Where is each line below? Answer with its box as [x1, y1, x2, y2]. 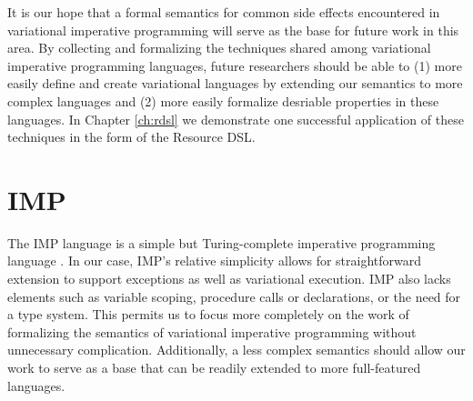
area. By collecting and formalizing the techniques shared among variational [7, 38, 431, 57]
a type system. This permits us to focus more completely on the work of [7, 305, 409, 324]
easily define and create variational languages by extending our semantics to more [7, 74, 463, 93]
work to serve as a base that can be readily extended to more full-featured [7, 358, 421, 377]
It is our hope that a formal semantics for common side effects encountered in [7, 3, 440, 21]
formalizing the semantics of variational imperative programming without [7, 322, 417, 341]
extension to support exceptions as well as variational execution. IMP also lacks [7, 269, 451, 288]
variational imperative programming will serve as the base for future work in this [7, 20, 459, 39]
